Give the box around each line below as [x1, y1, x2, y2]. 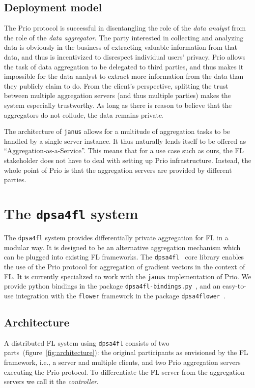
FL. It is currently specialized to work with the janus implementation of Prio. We [4, 271, 251, 281]
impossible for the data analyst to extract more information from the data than [4, 71, 244, 81]
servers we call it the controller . [4, 376, 99, 387]
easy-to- [222, 281, 246, 291]
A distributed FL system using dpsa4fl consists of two [4, 337, 170, 348]
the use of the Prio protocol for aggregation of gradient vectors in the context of [4, 261, 245, 271]
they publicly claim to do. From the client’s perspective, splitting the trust [4, 80, 228, 91]
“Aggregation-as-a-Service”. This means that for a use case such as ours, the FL [4, 145, 244, 156]
